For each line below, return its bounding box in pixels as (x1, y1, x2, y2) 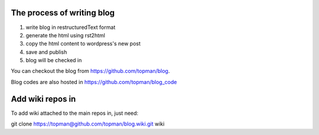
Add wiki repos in (11, 94, 76, 104)
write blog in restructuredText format (25, 24, 116, 31)
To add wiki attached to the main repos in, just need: (11, 110, 139, 117)
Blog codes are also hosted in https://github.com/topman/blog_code (11, 78, 177, 85)
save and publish (25, 48, 67, 56)
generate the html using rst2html (25, 31, 106, 38)
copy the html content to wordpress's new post (25, 40, 141, 47)
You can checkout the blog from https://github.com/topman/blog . (11, 67, 170, 75)
